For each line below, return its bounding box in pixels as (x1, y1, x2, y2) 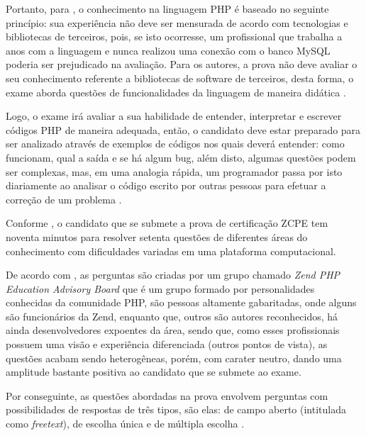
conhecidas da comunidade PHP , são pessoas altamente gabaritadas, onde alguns (6, 295, 357, 310)
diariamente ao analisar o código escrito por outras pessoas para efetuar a (6, 178, 326, 193)
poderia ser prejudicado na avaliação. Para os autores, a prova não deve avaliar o (6, 57, 357, 72)
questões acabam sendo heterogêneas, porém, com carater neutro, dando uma (6, 350, 342, 365)
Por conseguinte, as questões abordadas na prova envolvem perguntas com (6, 388, 328, 403)
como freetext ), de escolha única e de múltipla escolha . (6, 416, 245, 431)
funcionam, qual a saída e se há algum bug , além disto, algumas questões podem (6, 150, 356, 164)
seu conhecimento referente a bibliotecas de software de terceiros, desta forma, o (6, 70, 354, 85)
